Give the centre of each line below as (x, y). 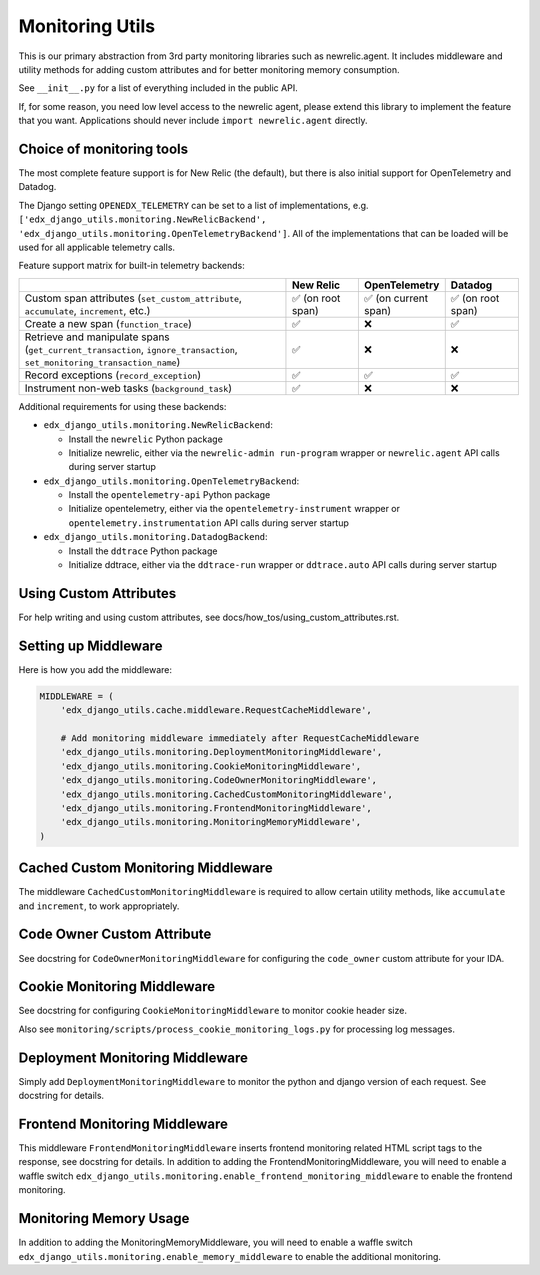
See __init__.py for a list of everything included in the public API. (158, 88)
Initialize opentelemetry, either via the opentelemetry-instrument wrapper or (234, 509)
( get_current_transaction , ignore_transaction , (131, 349)
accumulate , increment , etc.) (87, 310)
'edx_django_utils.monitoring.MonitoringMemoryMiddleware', (211, 822)
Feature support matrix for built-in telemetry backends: (131, 266)
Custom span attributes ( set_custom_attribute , (133, 298)
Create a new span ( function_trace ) (108, 323)
